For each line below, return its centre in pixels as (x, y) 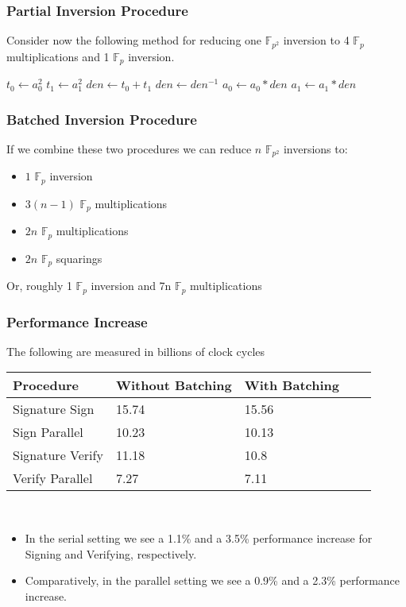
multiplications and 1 (58, 56)
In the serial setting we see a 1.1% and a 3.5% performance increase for (199, 538)
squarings (79, 258)
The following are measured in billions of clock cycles (136, 351)
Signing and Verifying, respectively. (111, 553)
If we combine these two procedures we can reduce (129, 148)
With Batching (292, 385)
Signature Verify (58, 455)
